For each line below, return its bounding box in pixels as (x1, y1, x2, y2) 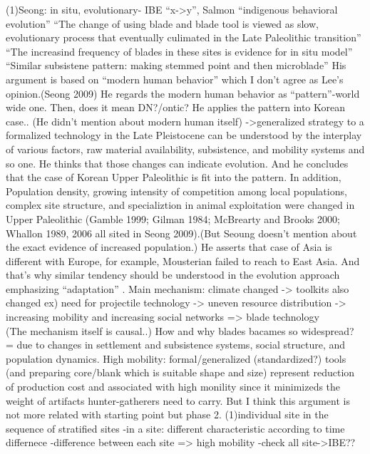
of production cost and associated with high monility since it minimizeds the (6, 379, 341, 394)
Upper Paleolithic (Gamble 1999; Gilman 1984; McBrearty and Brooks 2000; (6, 211, 340, 226)
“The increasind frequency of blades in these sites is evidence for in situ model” (6, 43, 353, 58)
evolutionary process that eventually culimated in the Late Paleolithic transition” (6, 30, 361, 45)
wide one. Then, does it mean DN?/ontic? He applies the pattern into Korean (6, 100, 346, 115)
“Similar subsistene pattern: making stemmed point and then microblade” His (6, 58, 346, 73)
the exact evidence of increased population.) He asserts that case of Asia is (6, 239, 332, 254)
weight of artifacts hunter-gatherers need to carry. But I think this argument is (6, 393, 350, 408)
